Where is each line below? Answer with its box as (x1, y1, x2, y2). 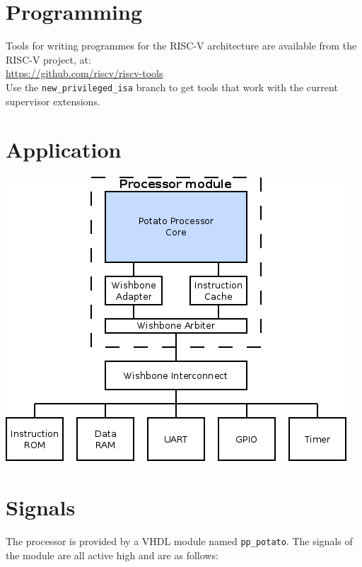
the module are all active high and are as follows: (6, 547, 218, 562)
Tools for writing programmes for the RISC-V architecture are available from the (6, 38, 357, 53)
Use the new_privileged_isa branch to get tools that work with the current (6, 79, 338, 94)
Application (6, 135, 122, 164)
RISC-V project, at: (6, 52, 91, 66)
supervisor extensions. (6, 93, 100, 108)
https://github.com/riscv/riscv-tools (6, 66, 163, 81)
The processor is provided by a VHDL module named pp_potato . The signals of (6, 534, 353, 548)
